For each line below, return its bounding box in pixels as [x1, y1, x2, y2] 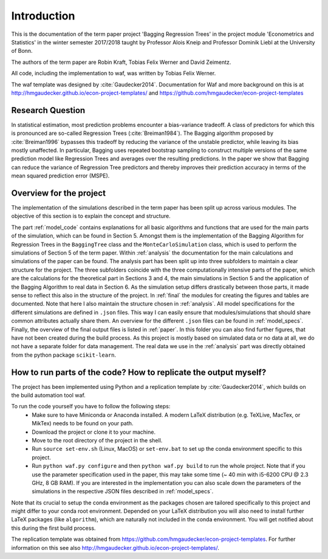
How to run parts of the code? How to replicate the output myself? [11, 367, 267, 377]
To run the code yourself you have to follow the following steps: [11, 403, 171, 410]
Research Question [11, 105, 86, 115]
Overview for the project [11, 188, 106, 198]
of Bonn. [11, 47, 33, 55]
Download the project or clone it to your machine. [32, 428, 156, 436]
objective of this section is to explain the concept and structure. [11, 213, 171, 220]
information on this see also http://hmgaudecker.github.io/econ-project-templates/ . [11, 544, 220, 551]
